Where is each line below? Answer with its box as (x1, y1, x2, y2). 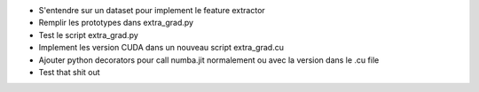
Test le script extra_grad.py (38, 29, 139, 40)
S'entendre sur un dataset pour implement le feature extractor (38, 5, 265, 15)
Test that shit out (38, 66, 101, 77)
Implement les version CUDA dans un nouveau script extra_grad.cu (38, 42, 284, 53)
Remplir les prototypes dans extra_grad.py (38, 18, 194, 28)
